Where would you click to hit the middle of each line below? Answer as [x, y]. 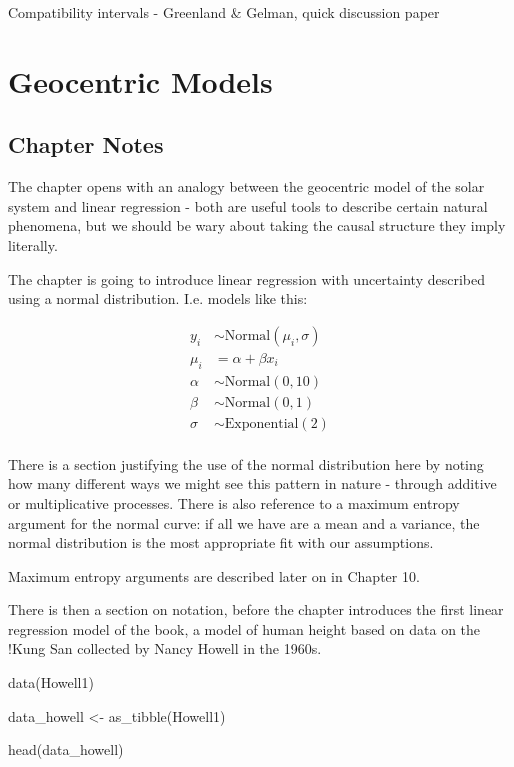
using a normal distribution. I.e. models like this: [158, 298]
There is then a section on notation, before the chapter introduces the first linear [256, 609]
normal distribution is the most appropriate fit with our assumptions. [221, 542]
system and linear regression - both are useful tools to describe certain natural [248, 205]
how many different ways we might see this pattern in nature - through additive [252, 483]
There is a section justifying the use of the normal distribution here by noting [246, 463]
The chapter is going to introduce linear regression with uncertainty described [246, 278]
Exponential [261, 423]
